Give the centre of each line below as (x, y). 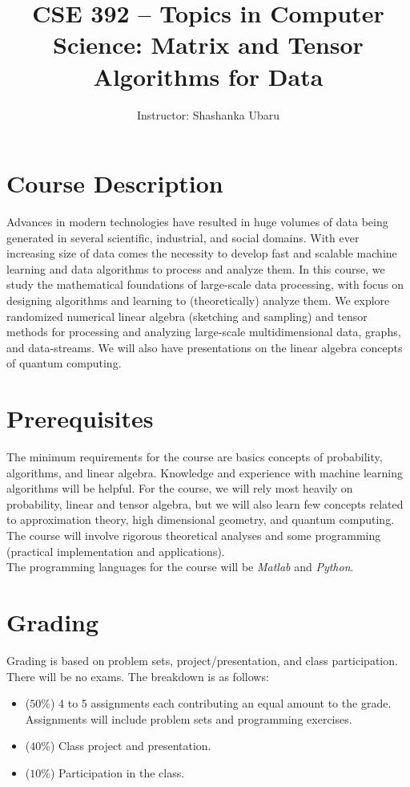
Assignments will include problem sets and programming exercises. (189, 718)
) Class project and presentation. (131, 746)
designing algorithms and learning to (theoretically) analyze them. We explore (198, 300)
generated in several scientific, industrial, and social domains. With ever (183, 237)
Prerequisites (80, 418)
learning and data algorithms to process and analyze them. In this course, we (196, 268)
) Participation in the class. (117, 772)
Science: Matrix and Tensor (208, 45)
